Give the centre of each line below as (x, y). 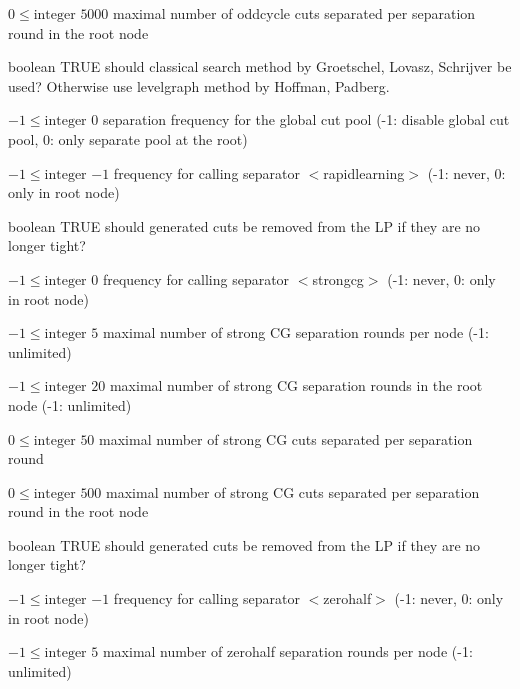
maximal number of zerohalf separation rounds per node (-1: (287, 651)
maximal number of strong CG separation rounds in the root (296, 385)
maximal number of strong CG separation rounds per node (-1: (295, 332)
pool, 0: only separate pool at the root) (128, 138)
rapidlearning (364, 172)
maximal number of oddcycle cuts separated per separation (294, 13)
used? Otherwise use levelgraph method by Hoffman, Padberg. (199, 85)
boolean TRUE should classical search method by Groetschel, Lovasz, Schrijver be (260, 66)
